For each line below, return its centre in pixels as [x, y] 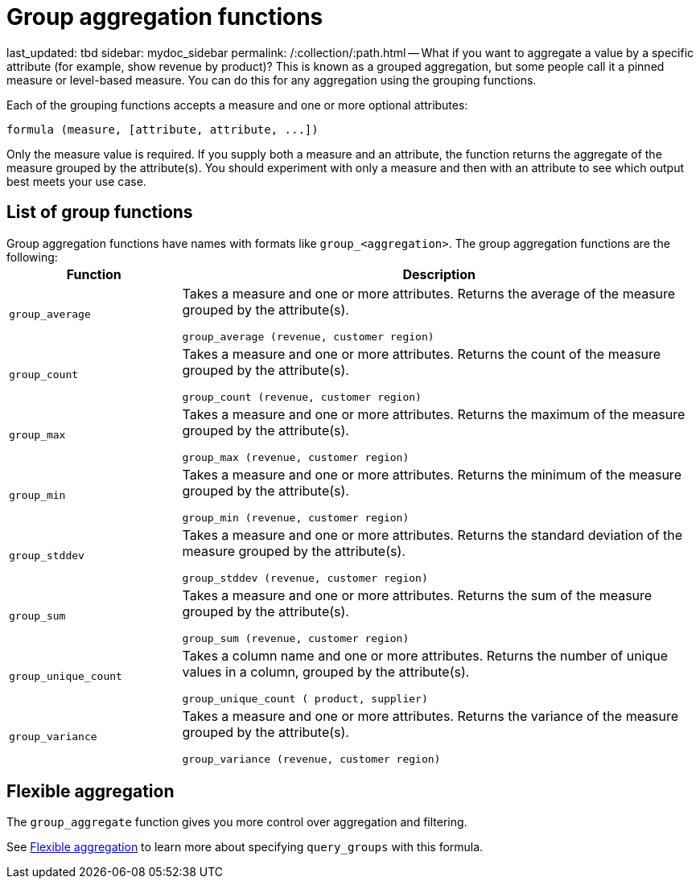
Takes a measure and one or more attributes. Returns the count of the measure [422, 354]
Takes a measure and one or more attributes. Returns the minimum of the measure [432, 474]
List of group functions [100, 212]
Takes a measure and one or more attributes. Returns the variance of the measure [430, 716]
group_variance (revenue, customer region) [311, 759]
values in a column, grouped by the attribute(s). [326, 671]
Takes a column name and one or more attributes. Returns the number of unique [425, 655]
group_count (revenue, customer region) [302, 397]
